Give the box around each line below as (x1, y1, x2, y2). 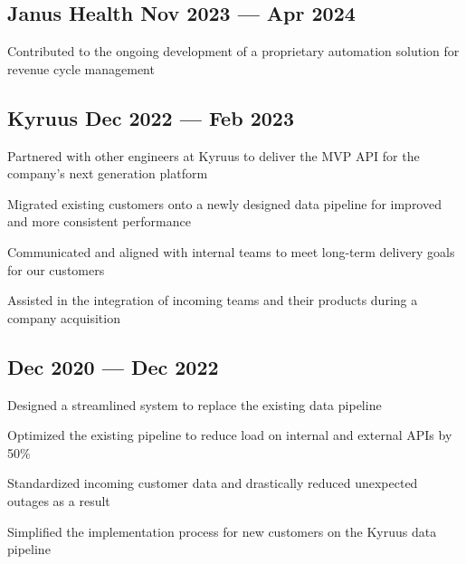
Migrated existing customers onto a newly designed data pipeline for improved (7, 194, 442, 213)
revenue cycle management (7, 59, 155, 78)
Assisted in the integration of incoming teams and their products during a (7, 291, 418, 310)
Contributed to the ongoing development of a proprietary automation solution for (7, 42, 460, 61)
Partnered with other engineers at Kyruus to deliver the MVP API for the (7, 146, 420, 165)
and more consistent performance (7, 212, 191, 231)
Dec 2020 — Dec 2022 (7, 352, 219, 380)
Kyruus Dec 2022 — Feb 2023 (7, 103, 294, 131)
